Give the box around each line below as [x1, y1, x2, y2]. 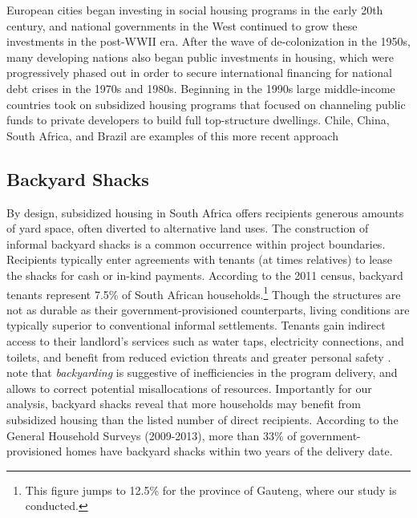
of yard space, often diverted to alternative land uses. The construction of [6, 220, 369, 237]
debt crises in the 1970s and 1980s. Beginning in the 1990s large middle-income [6, 79, 395, 96]
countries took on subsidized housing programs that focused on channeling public [6, 95, 406, 112]
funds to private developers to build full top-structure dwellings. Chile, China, [6, 111, 390, 128]
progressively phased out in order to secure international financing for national [6, 64, 392, 81]
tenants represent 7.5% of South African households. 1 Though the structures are [6, 283, 401, 302]
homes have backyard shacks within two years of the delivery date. [66, 443, 393, 459]
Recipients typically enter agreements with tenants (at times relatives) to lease [6, 251, 392, 268]
